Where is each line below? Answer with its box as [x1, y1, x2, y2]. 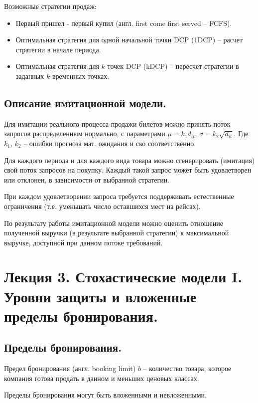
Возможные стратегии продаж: [4, 1, 97, 11]
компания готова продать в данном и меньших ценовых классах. [4, 373, 199, 383]
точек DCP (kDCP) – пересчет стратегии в [107, 61, 239, 71]
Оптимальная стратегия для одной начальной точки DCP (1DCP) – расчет [15, 34, 243, 45]
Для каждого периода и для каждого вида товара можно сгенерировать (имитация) [4, 155, 255, 165]
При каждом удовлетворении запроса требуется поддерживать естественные [4, 191, 234, 201]
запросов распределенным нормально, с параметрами [4, 128, 165, 139]
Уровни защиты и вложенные [4, 286, 197, 306]
